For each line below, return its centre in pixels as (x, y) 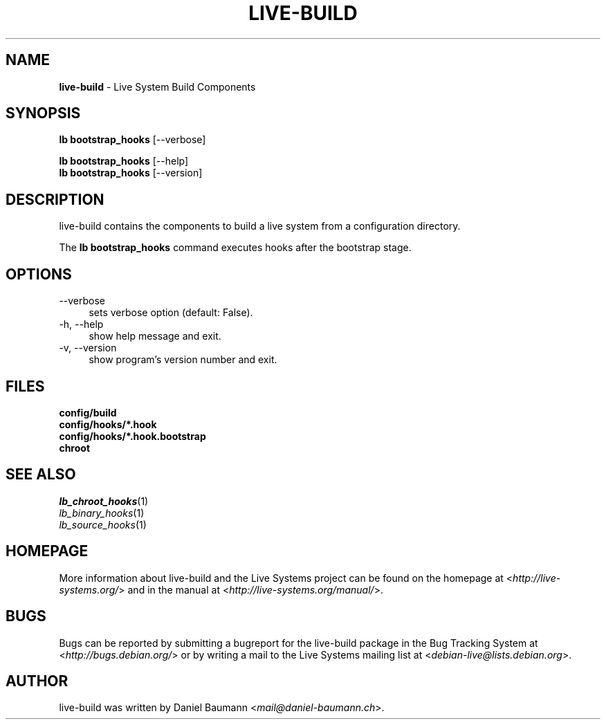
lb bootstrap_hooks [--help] (124, 161)
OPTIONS (39, 274)
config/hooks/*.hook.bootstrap (132, 436)
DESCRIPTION (55, 199)
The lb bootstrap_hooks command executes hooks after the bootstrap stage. (235, 248)
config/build (88, 412)
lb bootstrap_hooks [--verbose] (132, 140)
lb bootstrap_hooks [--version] (131, 173)
